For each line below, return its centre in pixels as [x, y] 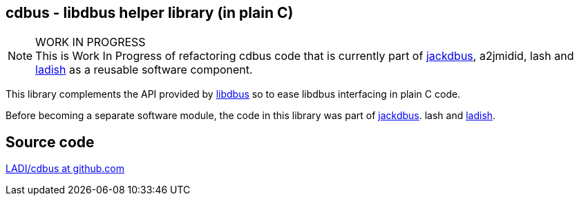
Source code [50, 142]
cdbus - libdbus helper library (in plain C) [150, 13]
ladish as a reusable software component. [144, 70]
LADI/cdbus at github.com [65, 169]
